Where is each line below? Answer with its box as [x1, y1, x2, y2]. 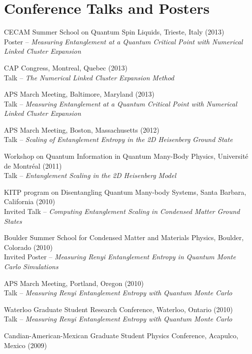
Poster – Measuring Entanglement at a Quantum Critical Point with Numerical [4, 36, 243, 46]
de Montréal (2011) [4, 160, 62, 171]
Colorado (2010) [4, 242, 53, 252]
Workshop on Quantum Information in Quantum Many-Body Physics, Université [4, 151, 249, 161]
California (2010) [4, 196, 55, 207]
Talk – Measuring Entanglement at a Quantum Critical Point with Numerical [4, 98, 237, 108]
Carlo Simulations [4, 261, 59, 271]
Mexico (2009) [4, 340, 47, 350]
